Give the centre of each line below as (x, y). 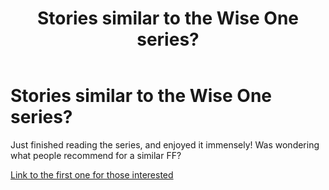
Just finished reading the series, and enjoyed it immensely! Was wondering (165, 144)
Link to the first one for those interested (92, 174)
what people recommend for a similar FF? (96, 155)
